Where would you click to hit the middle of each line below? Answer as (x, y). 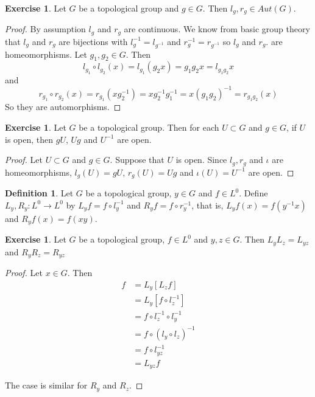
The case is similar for (46, 385)
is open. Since (201, 160)
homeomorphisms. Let (46, 54)
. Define (253, 193)
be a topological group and (129, 8)
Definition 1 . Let (39, 193)
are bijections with (93, 41)
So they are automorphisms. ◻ (63, 107)
